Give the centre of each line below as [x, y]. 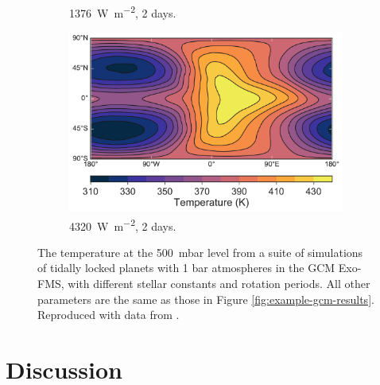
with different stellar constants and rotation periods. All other [219, 284]
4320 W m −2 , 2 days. [123, 224]
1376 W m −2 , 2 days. [123, 12]
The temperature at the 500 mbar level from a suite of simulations [200, 252]
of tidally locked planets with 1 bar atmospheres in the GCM [186, 268]
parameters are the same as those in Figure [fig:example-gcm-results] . [206, 299]
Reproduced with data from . [109, 315]
